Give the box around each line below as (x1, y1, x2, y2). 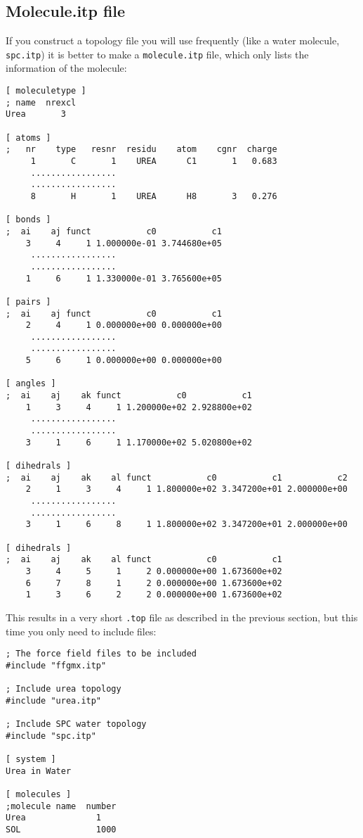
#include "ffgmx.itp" (6, 660, 107, 671)
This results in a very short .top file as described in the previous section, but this (6, 609, 358, 624)
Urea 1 (6, 813, 102, 823)
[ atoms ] (6, 132, 51, 143)
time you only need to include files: (6, 623, 157, 638)
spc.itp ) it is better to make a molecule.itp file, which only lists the (6, 46, 309, 61)
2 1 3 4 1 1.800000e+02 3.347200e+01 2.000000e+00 (25, 484, 348, 495)
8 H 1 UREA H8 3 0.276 (30, 191, 277, 201)
